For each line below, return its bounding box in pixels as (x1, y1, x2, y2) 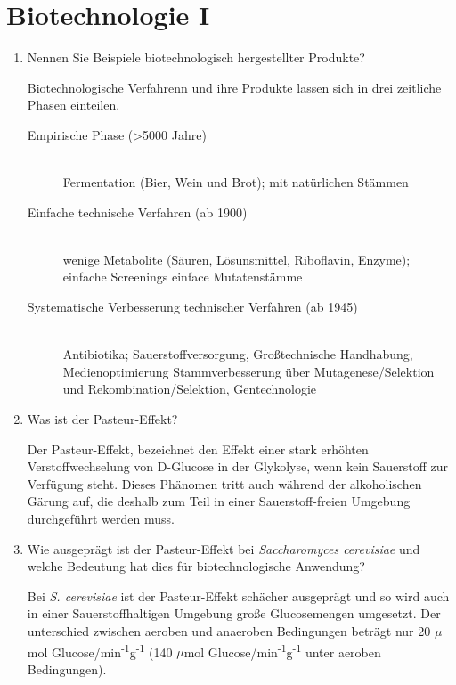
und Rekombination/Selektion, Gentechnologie (62, 379, 317, 398)
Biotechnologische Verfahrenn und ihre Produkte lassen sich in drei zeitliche (27, 77, 442, 96)
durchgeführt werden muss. (27, 510, 175, 527)
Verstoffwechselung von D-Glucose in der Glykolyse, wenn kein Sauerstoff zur (27, 457, 449, 476)
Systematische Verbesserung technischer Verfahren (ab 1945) (27, 298, 358, 316)
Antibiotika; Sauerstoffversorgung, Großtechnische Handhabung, (62, 345, 413, 363)
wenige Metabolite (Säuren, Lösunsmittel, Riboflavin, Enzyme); (62, 249, 411, 268)
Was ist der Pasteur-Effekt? (27, 410, 178, 428)
